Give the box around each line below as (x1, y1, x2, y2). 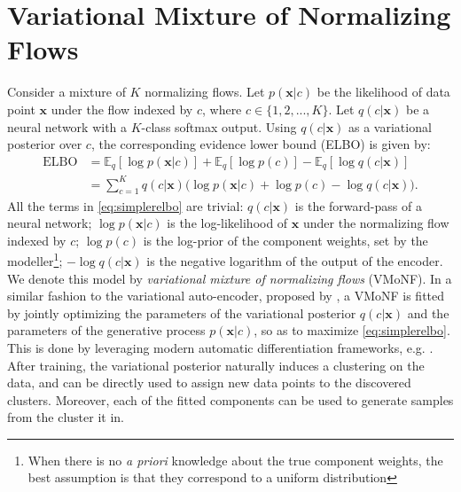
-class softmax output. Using (141, 117, 297, 136)
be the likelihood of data (316, 82, 450, 101)
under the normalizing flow (302, 214, 449, 232)
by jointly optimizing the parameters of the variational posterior (7, 303, 356, 322)
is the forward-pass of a (294, 196, 422, 215)
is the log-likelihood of (167, 214, 288, 232)
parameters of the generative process (7, 321, 206, 340)
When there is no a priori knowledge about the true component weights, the (27, 450, 443, 469)
